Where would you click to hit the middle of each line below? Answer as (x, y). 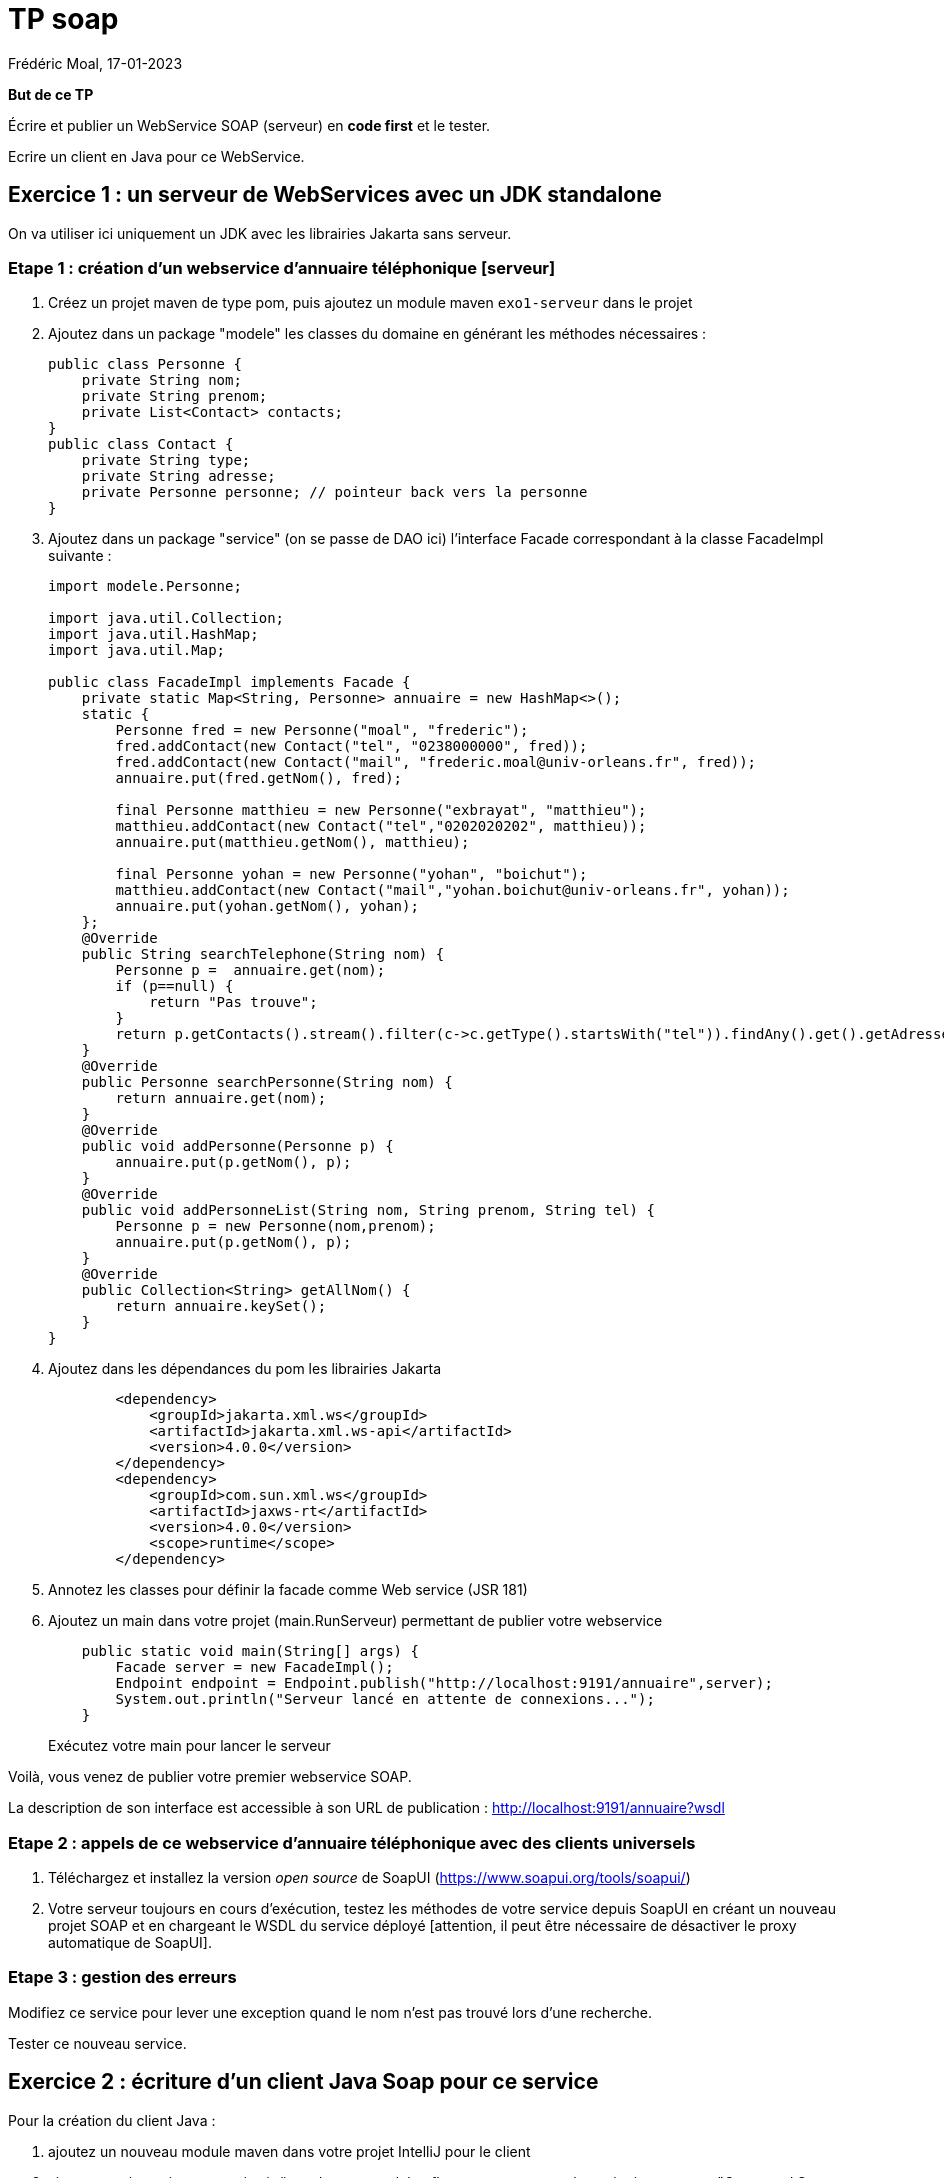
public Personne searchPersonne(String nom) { (267, 1082)
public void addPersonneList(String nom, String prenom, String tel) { (368, 1210)
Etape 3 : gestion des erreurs (122, 1977)
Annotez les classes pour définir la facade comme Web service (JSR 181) (288, 1590)
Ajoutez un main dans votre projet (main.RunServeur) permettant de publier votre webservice (355, 1621)
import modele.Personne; (145, 586)
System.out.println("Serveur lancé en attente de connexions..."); (385, 1699)
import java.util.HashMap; (153, 634)
